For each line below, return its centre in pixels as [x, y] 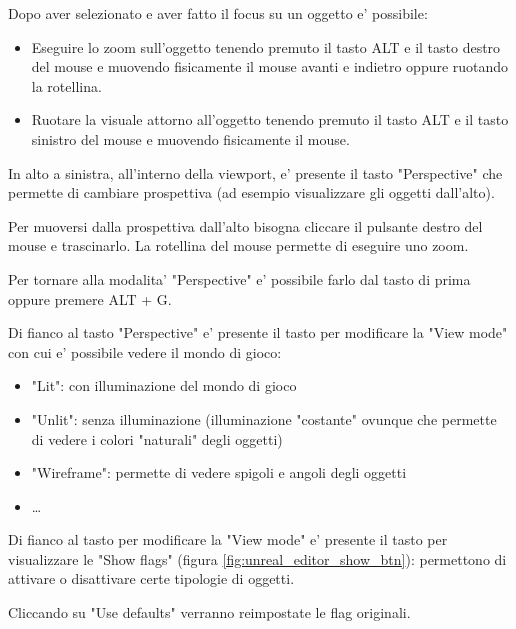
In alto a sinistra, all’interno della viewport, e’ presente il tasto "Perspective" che [255, 172]
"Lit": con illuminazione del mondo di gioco [164, 385]
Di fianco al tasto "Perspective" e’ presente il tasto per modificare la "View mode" [258, 332]
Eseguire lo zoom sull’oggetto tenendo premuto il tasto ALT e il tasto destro [266, 46]
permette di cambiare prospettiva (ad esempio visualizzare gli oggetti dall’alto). [251, 192]
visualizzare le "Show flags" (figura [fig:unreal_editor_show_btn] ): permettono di [257, 558]
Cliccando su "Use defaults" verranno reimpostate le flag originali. [209, 612]
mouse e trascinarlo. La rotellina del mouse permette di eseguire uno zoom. [238, 245]
